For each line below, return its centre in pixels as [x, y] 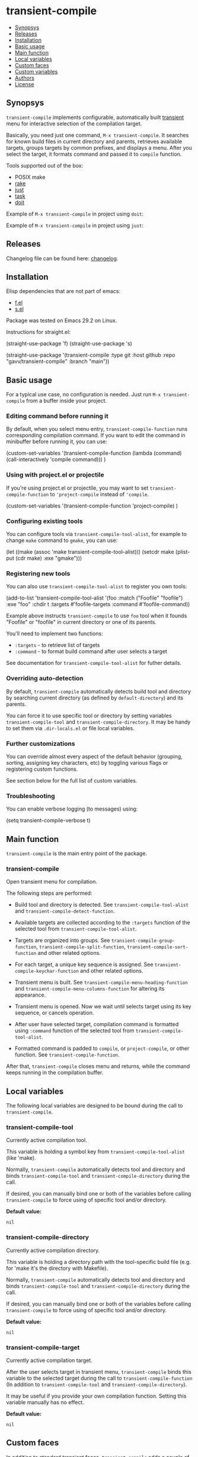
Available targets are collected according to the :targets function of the [103, 923]
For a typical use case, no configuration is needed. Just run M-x [84, 395]
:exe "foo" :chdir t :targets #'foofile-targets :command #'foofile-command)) [98, 604]
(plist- [183, 552]
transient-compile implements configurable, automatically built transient [95, 117]
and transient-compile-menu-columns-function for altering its [90, 989]
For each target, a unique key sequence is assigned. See [84, 964]
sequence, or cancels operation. [54, 1013]
